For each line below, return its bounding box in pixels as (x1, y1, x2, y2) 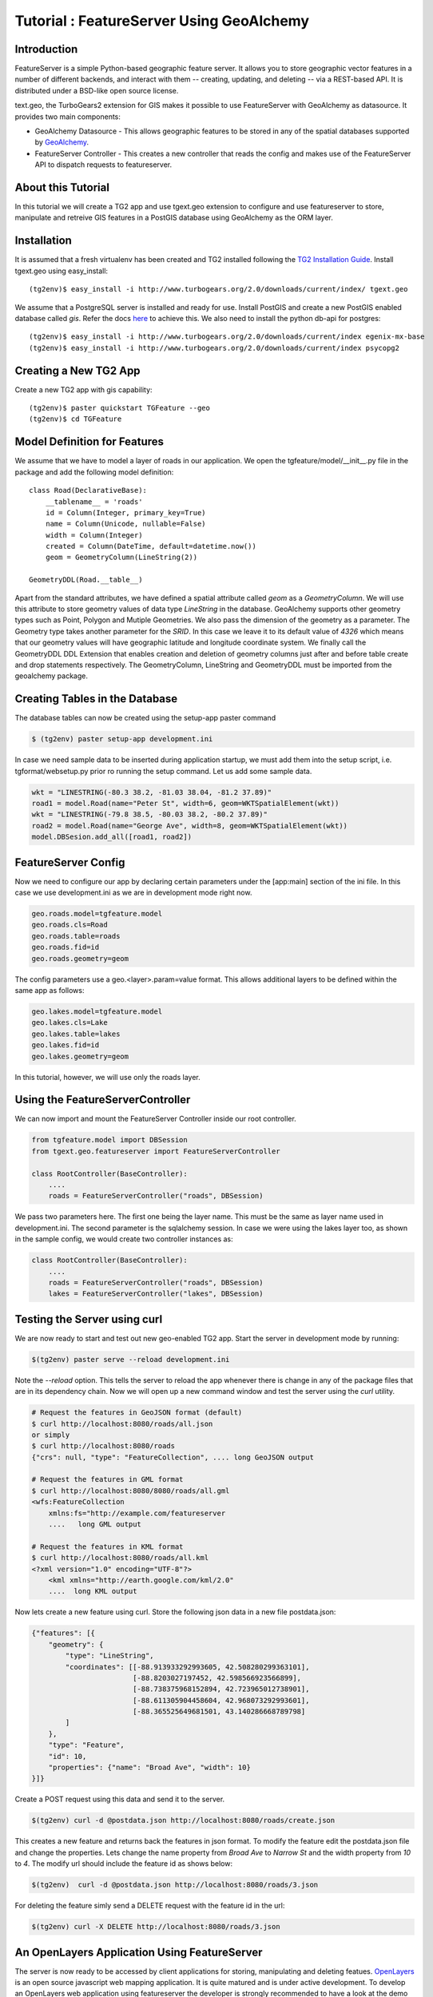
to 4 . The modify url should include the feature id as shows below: (14, 1859, 233, 1868)
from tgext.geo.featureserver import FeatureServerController (31, 1146, 280, 1156)
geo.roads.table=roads (31, 931, 121, 940)
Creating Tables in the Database (14, 692, 178, 706)
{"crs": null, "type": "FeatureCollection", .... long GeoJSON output (31, 1452, 315, 1462)
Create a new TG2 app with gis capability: (14, 384, 153, 395)
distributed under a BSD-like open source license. (14, 85, 179, 95)
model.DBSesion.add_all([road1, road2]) (31, 832, 192, 842)
